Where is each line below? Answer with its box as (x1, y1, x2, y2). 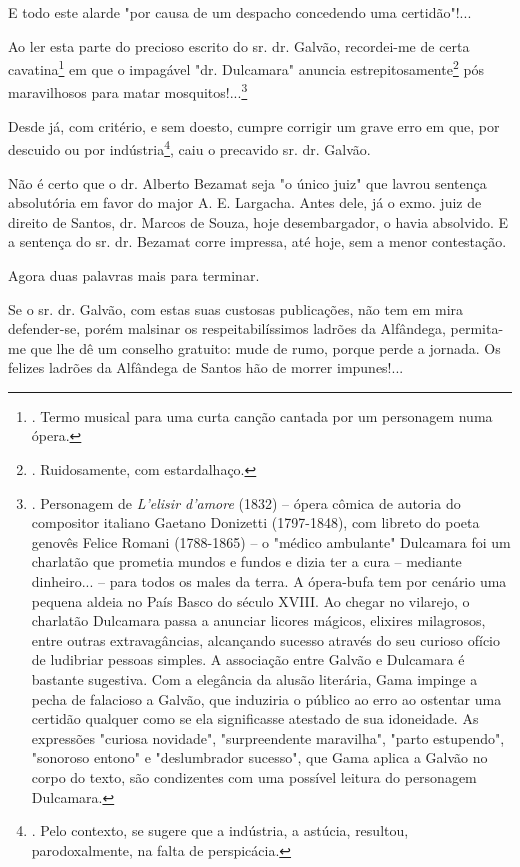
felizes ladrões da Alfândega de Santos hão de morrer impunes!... (8, 357, 404, 378)
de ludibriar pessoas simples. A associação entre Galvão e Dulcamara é (31, 649, 465, 670)
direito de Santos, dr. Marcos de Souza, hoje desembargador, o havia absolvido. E (8, 211, 509, 232)
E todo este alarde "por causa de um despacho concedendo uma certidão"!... (8, 2, 472, 22)
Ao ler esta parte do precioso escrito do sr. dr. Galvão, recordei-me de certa (8, 35, 470, 56)
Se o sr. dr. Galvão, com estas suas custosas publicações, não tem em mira (8, 298, 464, 319)
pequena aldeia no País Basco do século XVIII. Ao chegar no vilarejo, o (31, 590, 470, 611)
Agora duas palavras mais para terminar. (8, 264, 260, 285)
